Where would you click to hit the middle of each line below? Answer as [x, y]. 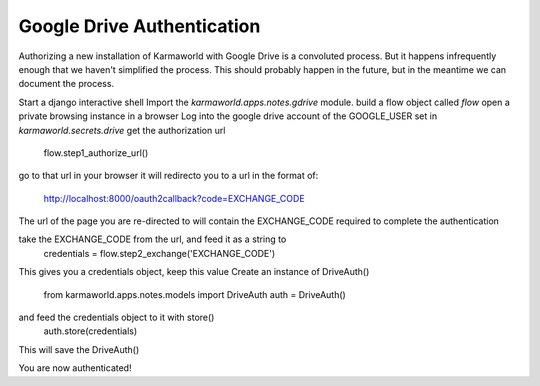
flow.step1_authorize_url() [96, 152]
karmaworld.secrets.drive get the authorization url [122, 130]
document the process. [66, 84]
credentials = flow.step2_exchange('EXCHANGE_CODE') [159, 253]
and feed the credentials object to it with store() [116, 317]
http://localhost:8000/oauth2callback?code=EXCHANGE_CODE [174, 198]
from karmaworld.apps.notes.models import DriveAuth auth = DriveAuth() [195, 294]
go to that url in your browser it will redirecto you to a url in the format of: [168, 176]
